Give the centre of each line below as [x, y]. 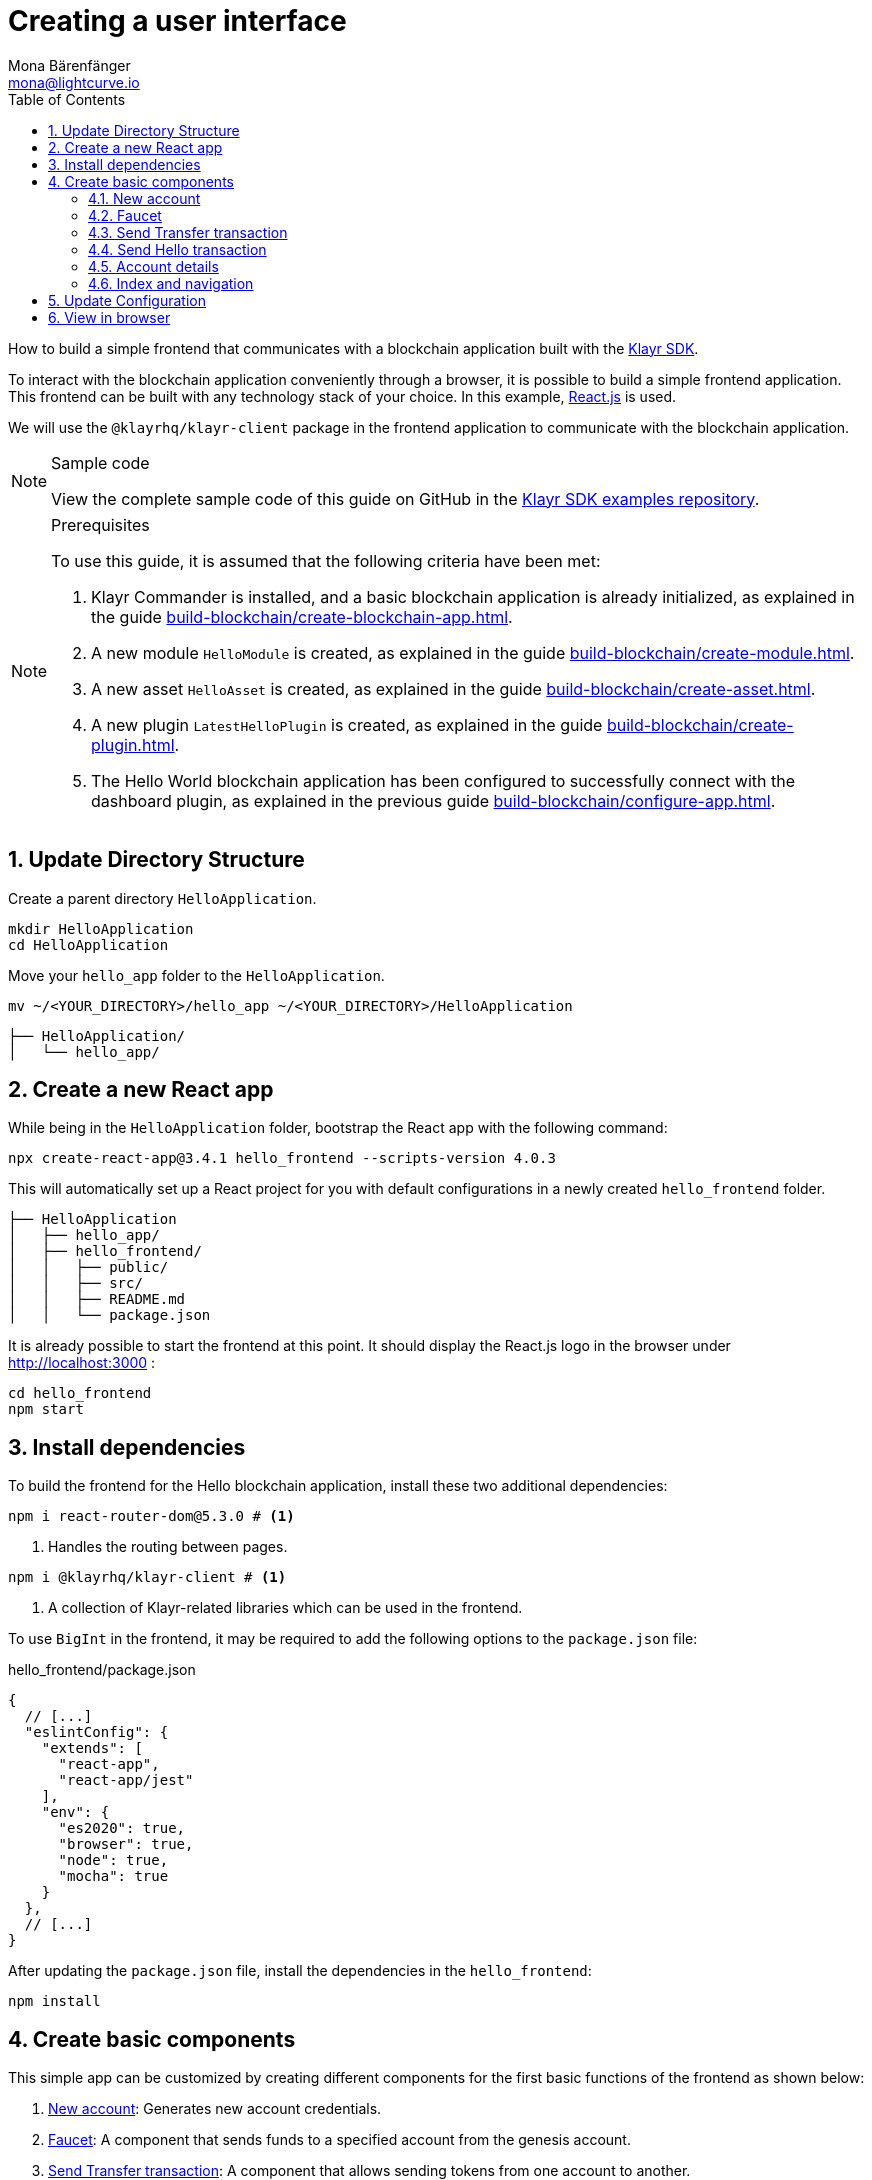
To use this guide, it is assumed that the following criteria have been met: [326, 560]
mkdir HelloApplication [101, 928]
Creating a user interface [177, 21]
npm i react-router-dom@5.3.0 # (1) [151, 1516]
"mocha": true [113, 1876]
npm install [54, 2001]
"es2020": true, [122, 1828]
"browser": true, [126, 1844]
